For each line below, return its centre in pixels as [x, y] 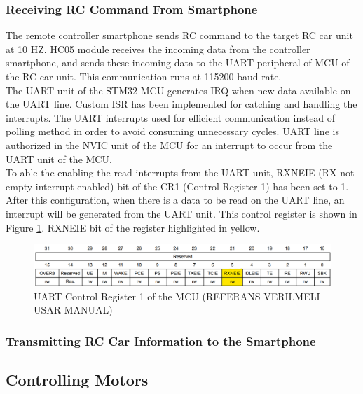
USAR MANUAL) [73, 310]
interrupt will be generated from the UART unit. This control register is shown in [181, 213]
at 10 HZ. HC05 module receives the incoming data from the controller [158, 49]
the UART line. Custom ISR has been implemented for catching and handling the [181, 104]
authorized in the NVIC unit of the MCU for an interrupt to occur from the [169, 145]
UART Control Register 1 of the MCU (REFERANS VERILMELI [177, 296]
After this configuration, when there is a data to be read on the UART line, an [175, 200]
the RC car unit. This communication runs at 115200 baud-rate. [144, 76]
